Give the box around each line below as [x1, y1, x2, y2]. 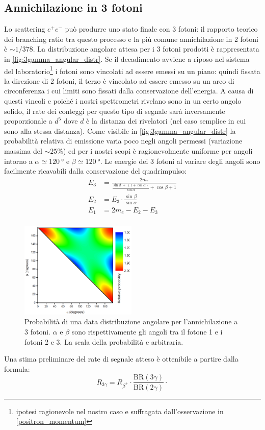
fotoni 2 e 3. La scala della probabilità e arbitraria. [24, 336, 183, 347]
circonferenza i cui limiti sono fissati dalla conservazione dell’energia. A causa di [4, 85, 254, 96]
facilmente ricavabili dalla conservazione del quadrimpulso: [4, 165, 187, 176]
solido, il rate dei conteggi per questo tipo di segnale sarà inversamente [4, 105, 225, 116]
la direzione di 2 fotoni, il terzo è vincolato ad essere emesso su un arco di [4, 75, 234, 86]
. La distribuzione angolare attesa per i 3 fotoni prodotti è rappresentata [33, 43, 259, 54]
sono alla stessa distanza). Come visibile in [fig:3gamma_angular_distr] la [4, 125, 236, 136]
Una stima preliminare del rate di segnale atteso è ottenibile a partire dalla [4, 353, 238, 364]
